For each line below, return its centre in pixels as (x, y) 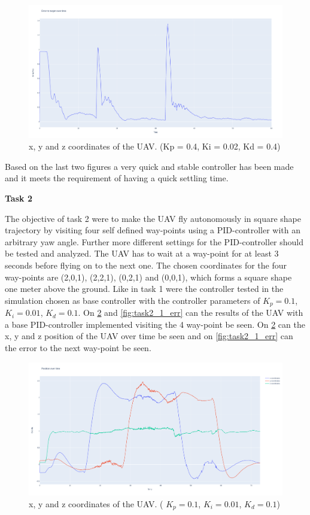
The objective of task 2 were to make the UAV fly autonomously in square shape (153, 218)
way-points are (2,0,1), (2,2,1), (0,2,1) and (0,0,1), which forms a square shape (148, 277)
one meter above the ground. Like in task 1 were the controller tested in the (144, 289)
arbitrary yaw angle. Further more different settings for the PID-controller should (154, 241)
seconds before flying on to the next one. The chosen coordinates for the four (146, 265)
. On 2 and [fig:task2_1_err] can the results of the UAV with (191, 313)
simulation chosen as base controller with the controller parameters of (133, 300)
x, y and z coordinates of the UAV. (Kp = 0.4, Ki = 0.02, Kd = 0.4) (155, 146)
